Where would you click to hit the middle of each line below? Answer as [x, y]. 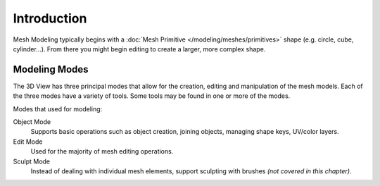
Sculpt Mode [32, 161]
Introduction [50, 18]
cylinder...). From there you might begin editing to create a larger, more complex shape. [139, 49]
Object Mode [32, 122]
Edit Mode [28, 142]
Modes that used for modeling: [58, 108]
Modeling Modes [51, 69]
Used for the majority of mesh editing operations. [102, 151]
